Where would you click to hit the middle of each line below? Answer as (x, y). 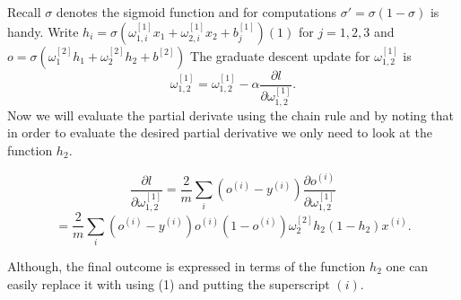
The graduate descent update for (280, 55)
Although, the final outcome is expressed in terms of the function (187, 265)
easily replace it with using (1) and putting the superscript (169, 283)
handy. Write (43, 31)
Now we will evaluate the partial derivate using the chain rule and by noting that (230, 115)
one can (407, 265)
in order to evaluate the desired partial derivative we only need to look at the (220, 132)
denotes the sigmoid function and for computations (196, 12)
